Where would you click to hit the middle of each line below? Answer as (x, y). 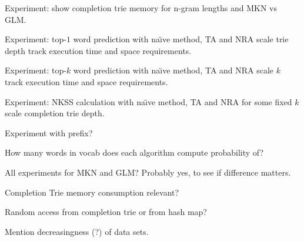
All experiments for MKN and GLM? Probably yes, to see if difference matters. (148, 172)
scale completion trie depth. (55, 113)
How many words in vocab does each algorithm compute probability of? (134, 152)
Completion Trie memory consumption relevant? (92, 192)
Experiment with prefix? (49, 132)
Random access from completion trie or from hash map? (106, 212)
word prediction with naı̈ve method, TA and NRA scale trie (181, 39)
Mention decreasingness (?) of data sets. (77, 231)
